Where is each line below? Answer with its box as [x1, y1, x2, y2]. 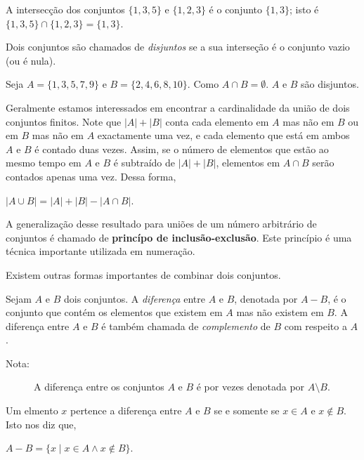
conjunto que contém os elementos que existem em [6, 305, 223, 320]
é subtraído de [113, 155, 176, 170]
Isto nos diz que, [6, 416, 77, 431]
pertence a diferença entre [70, 403, 182, 418]
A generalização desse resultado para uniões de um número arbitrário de [6, 216, 317, 231]
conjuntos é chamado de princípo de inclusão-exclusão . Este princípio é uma [6, 230, 352, 244]
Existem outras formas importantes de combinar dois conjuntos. [6, 267, 281, 282]
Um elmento [6, 403, 58, 418]
